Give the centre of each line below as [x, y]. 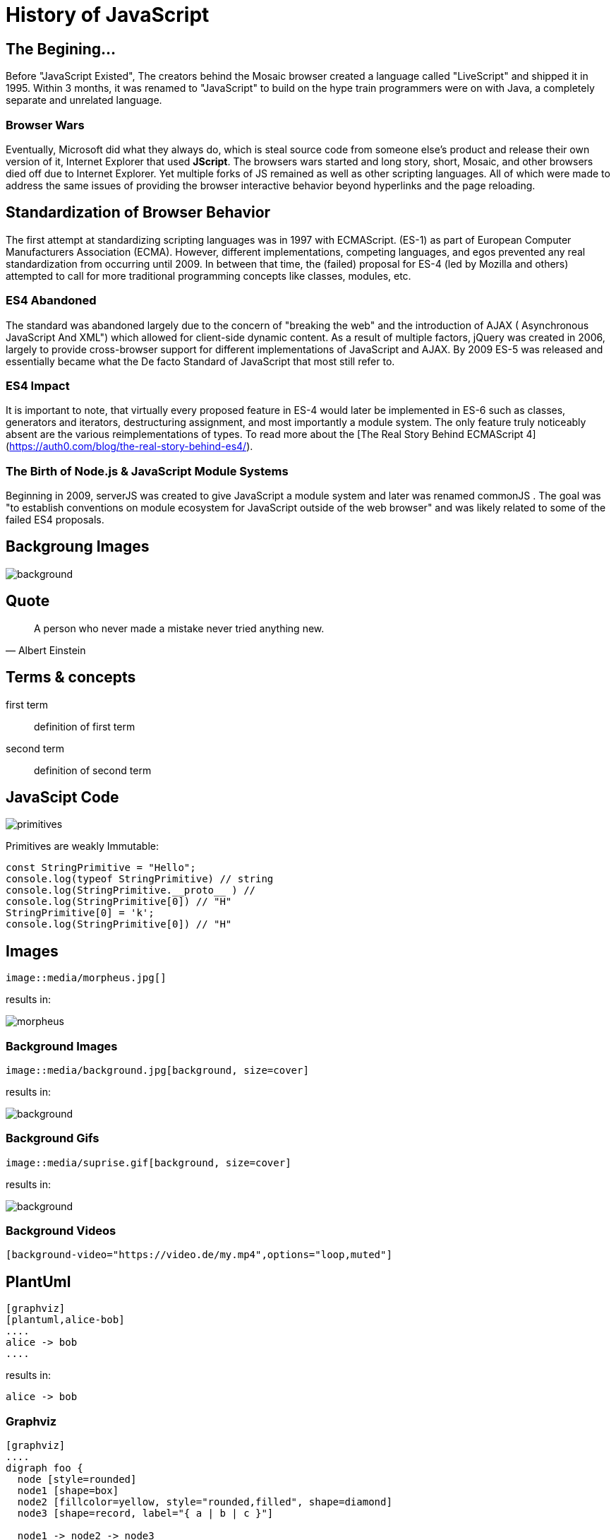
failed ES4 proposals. [55, 520]
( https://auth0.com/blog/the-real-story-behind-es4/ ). [129, 446]
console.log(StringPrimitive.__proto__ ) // [131, 890]
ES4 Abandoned [51, 301]
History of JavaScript [108, 15]
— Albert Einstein [46, 650]
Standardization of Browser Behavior [138, 213]
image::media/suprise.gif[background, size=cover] [149, 1162]
